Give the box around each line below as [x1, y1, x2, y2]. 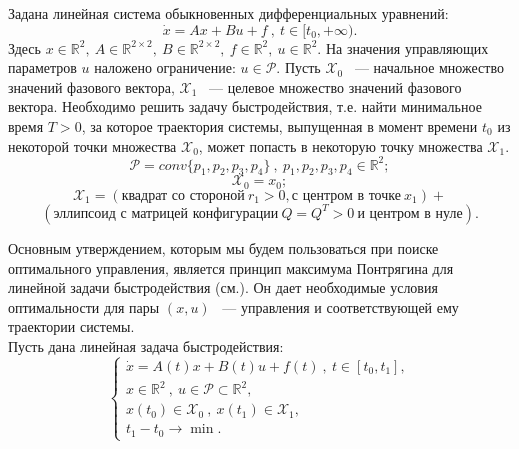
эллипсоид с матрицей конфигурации [53, 206, 279, 221]
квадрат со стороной [121, 188, 245, 203]
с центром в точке [291, 188, 401, 203]
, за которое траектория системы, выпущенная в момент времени [81, 115, 478, 136]
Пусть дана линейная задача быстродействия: [8, 335, 284, 356]
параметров [8, 57, 77, 78]
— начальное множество [354, 57, 504, 78]
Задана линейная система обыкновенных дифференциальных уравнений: [8, 3, 449, 23]
